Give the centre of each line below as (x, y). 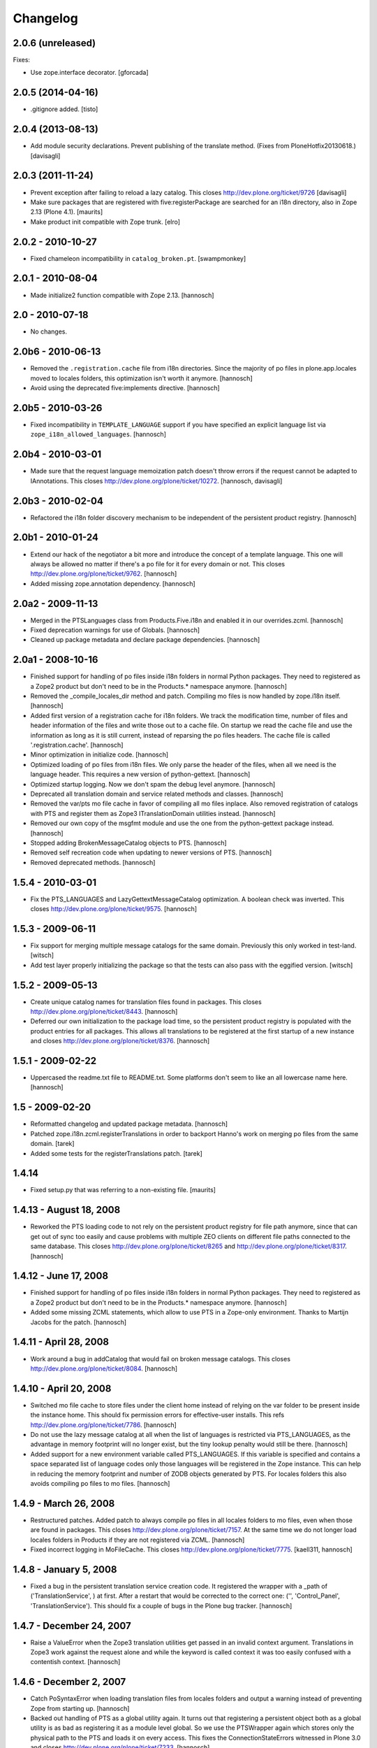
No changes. (49, 331)
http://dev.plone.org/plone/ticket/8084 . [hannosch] (104, 1368)
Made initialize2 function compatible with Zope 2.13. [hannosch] (122, 295)
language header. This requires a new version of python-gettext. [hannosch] (140, 774)
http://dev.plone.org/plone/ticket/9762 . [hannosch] (104, 574)
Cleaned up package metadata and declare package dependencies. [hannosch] (145, 640)
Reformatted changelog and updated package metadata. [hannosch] (129, 1124)
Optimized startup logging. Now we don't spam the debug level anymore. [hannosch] (153, 784)
